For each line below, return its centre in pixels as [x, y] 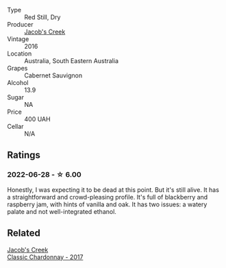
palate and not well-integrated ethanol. [62, 211]
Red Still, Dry [42, 17]
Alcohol [18, 83]
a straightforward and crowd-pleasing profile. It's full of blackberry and [108, 197]
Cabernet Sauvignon [53, 75]
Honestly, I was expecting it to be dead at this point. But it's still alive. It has [113, 190]
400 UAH [37, 119]
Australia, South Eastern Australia [71, 61]
